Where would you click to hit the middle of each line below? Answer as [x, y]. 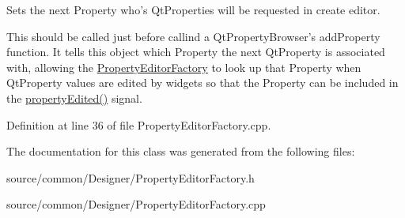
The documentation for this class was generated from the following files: [181, 151]
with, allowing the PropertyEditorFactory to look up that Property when [184, 67]
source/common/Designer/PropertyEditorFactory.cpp [136, 204]
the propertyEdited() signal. [74, 98]
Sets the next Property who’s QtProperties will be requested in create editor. [193, 9]
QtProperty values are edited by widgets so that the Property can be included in [202, 83]
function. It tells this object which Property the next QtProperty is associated [196, 52]
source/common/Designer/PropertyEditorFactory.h [131, 177]
